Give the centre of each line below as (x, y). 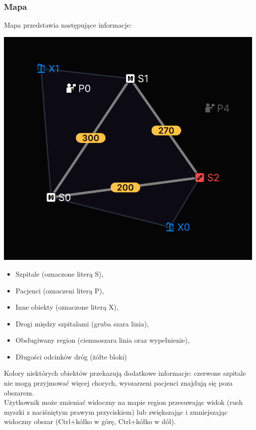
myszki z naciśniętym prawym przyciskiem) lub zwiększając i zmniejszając (116, 412)
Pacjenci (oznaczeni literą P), (60, 290)
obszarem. (19, 392)
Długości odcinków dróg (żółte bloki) (71, 356)
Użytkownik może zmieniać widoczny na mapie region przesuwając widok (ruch (124, 402)
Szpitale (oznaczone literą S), (59, 273)
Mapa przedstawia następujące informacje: (68, 25)
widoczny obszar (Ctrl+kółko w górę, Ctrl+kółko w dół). (90, 421)
